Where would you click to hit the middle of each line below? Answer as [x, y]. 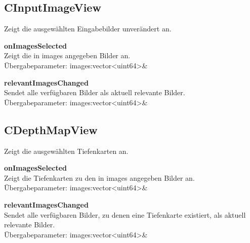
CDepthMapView [51, 129]
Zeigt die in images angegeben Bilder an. [67, 55]
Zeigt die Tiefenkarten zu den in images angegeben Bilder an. [99, 177]
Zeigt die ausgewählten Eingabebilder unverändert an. [88, 29]
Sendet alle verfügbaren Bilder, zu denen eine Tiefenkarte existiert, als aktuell [125, 214]
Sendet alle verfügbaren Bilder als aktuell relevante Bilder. [95, 92]
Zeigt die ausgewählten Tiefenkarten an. [66, 151]
